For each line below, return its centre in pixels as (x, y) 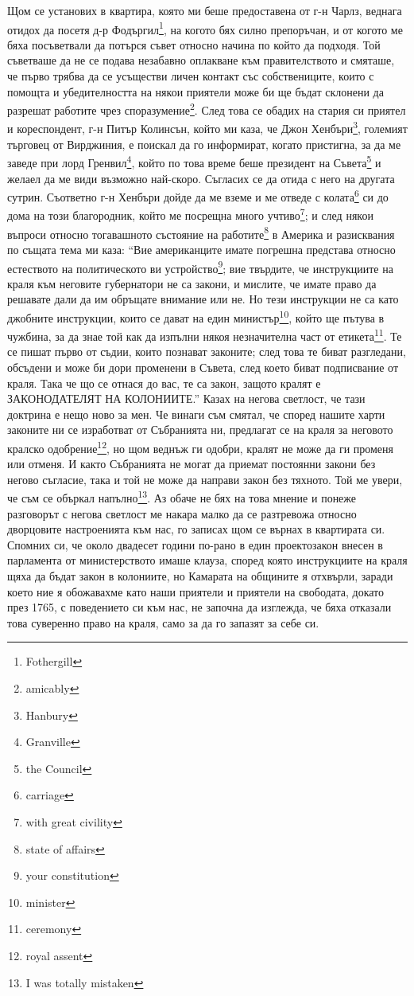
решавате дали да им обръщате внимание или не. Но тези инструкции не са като (203, 299)
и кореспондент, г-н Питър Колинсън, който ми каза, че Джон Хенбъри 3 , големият (207, 127)
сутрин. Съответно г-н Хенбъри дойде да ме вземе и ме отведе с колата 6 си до (198, 195)
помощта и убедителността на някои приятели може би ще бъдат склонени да (195, 91)
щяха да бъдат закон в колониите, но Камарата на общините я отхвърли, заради (200, 576)
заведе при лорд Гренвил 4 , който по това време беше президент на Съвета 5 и (194, 161)
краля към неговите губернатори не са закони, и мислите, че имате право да (192, 283)
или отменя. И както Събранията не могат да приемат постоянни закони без (192, 464)
